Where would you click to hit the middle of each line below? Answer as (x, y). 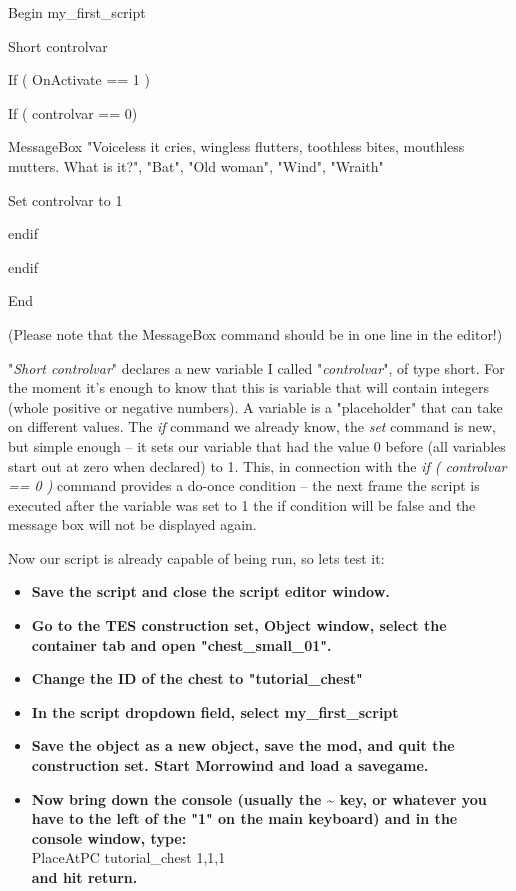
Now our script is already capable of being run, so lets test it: (196, 557)
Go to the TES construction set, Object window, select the (239, 625)
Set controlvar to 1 (65, 199)
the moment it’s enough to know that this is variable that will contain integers (249, 387)
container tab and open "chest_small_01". (181, 644)
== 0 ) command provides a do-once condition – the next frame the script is (244, 485)
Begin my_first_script (77, 12)
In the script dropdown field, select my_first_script (215, 711)
